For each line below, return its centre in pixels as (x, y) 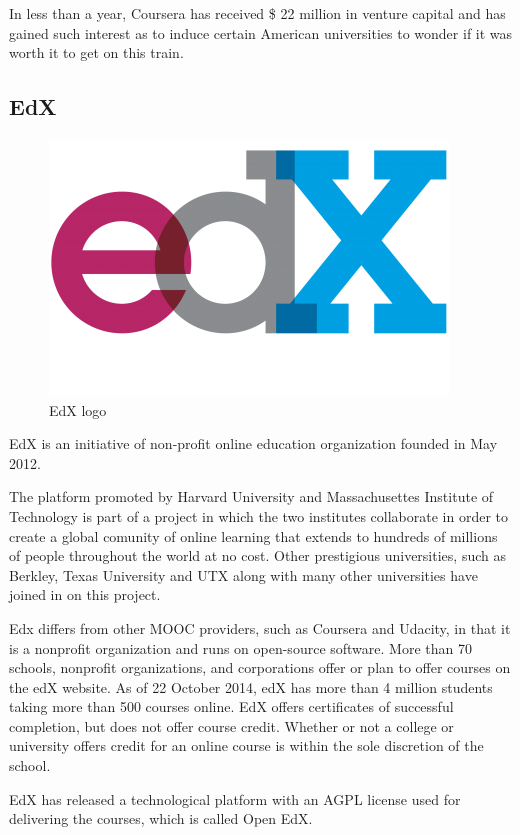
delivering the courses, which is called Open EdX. (161, 818)
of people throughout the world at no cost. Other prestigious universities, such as (257, 555)
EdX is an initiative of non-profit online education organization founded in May (253, 443)
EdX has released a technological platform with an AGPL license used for (235, 798)
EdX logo (78, 409)
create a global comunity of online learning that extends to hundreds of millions (253, 535)
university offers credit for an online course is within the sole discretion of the (246, 745)
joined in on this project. (85, 594)
